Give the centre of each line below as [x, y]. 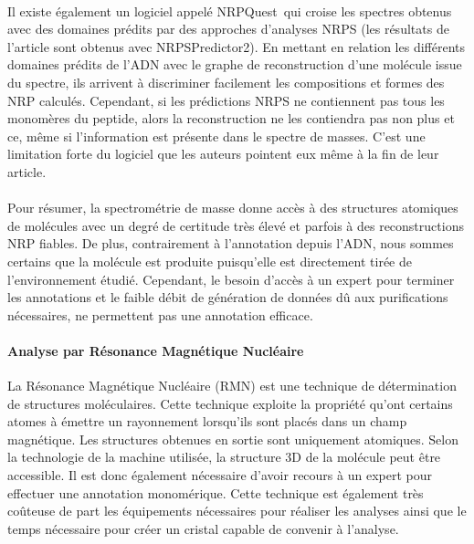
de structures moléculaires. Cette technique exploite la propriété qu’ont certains [230, 403]
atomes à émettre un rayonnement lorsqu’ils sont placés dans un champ [207, 421]
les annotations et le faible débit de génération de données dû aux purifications [228, 297]
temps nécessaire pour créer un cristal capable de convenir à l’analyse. [203, 528]
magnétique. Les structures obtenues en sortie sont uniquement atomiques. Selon [233, 439]
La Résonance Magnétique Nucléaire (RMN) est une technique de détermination [232, 386]
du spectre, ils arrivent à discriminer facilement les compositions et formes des [226, 82]
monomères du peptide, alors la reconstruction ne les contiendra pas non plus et [231, 118]
